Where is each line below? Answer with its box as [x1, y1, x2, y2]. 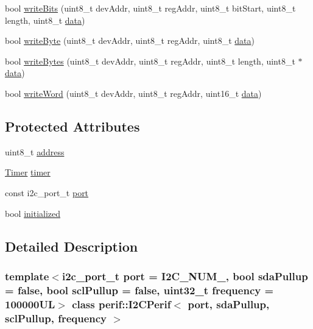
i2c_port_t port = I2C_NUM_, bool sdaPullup [62, 268, 308, 283]
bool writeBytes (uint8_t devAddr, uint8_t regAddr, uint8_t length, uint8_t [5, 54, 295, 67]
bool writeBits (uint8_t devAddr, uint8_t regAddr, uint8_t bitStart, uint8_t [5, 2, 296, 14]
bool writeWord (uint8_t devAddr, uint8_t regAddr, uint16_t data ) [5, 87, 262, 99]
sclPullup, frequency [5, 310, 107, 325]
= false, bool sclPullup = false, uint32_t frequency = [5, 282, 274, 297]
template [5, 268, 49, 283]
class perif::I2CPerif [72, 296, 171, 311]
